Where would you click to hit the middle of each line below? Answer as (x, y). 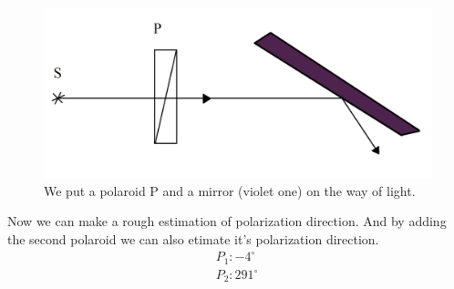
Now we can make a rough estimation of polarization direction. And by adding (227, 221)
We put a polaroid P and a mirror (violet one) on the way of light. (230, 190)
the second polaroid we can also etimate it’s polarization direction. (193, 238)
